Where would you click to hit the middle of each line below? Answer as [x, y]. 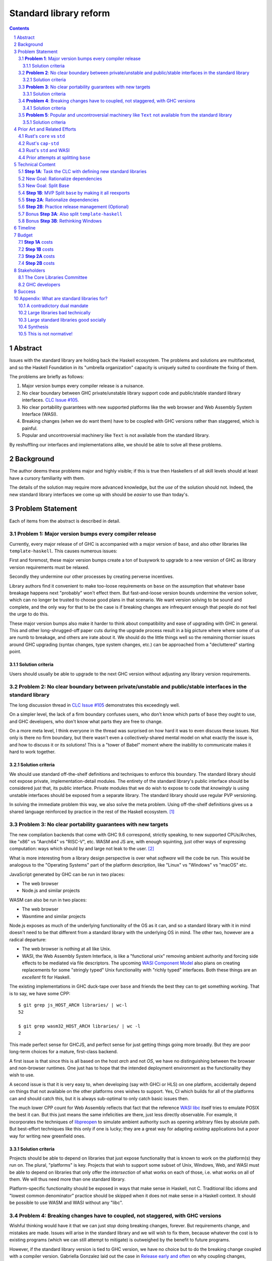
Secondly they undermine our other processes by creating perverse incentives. [91, 577]
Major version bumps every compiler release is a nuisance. [83, 386]
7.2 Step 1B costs [36, 249]
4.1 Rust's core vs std [42, 136]
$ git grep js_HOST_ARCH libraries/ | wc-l [73, 1005]
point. [15, 652]
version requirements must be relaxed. [49, 567]
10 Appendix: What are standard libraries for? [61, 299]
